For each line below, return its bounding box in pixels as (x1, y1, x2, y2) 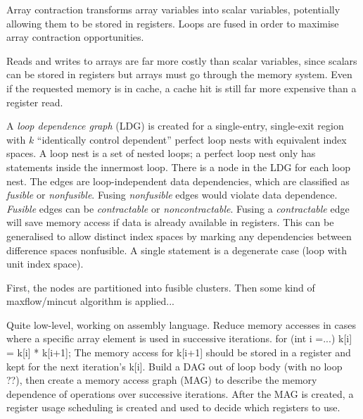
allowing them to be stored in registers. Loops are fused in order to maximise (6, 15, 339, 30)
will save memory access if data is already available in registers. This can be (6, 215, 334, 230)
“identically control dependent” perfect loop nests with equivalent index (37, 132, 347, 146)
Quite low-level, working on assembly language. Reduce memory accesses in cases (6, 317, 356, 332)
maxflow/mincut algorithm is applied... (6, 294, 174, 308)
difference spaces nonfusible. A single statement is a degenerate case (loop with (6, 242, 347, 257)
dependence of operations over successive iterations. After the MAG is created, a (6, 386, 354, 401)
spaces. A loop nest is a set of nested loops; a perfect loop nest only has (6, 146, 316, 161)
